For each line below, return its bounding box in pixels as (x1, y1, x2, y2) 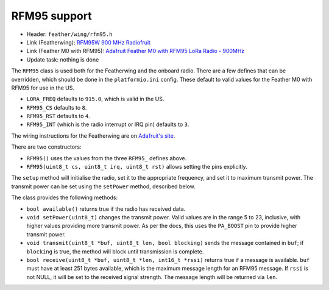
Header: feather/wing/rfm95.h (26, 30, 113, 38)
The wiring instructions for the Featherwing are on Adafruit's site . (11, 132, 175, 140)
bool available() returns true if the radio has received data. (26, 205, 186, 213)
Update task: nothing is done (26, 55, 99, 63)
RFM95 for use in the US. (11, 84, 74, 91)
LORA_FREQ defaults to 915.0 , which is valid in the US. (26, 95, 164, 103)
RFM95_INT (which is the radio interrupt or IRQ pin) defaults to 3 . (26, 121, 189, 128)
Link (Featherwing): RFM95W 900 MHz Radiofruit (26, 38, 150, 46)
